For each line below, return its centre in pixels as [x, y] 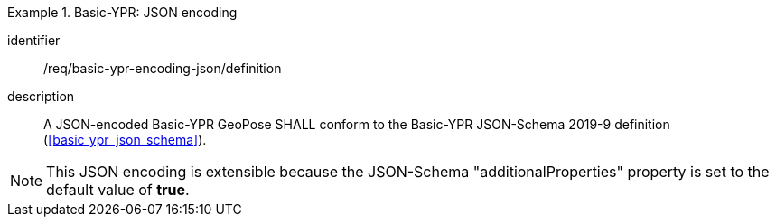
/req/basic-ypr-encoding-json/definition [163, 68]
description [41, 96]
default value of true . [118, 190]
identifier [34, 40]
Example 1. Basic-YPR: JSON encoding [122, 12]
